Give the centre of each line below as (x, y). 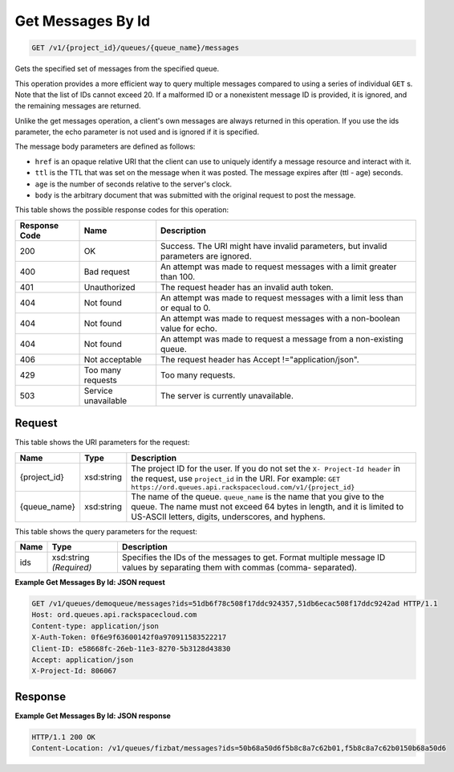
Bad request (107, 272)
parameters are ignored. (206, 255)
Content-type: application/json (95, 626)
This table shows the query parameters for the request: (106, 531)
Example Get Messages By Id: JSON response (93, 716)
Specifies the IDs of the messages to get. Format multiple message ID (253, 558)
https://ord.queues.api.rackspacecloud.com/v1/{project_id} (243, 487)
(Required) (72, 568)
